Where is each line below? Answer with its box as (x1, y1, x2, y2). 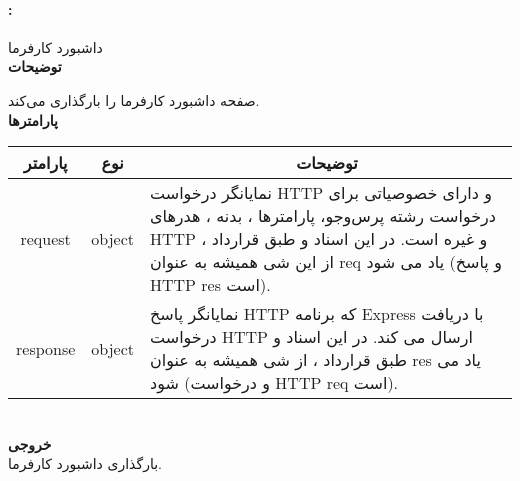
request (20, 227, 71, 251)
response (16, 336, 76, 360)
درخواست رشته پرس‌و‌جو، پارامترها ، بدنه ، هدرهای (150, 204, 496, 228)
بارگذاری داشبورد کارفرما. (8, 453, 162, 474)
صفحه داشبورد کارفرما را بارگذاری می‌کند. (8, 89, 260, 110)
